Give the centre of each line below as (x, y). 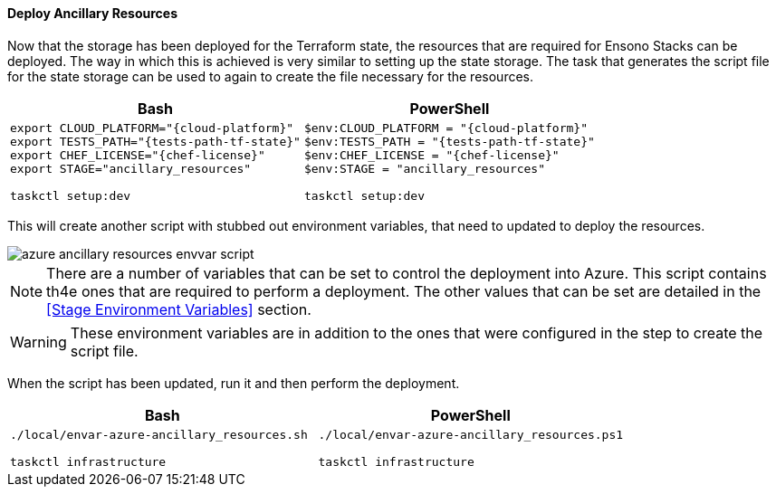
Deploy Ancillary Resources (93, 13)
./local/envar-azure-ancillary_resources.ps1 (471, 434)
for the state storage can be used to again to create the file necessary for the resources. (270, 76)
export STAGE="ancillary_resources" (131, 168)
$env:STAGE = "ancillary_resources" (425, 168)
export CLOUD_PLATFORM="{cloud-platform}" (152, 128)
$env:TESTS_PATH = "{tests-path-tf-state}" (449, 141)
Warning (38, 342)
